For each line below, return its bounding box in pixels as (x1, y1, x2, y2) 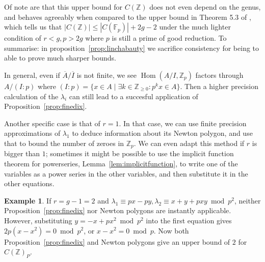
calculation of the (4, 91, 59, 101)
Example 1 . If (4, 195, 51, 206)
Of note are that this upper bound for (4, 2, 123, 12)
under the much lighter (159, 21, 231, 32)
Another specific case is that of (4, 118, 100, 128)
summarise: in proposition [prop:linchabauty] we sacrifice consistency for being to (4, 42, 259, 53)
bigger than (4, 148, 40, 159)
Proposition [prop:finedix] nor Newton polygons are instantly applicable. (4, 205, 231, 216)
